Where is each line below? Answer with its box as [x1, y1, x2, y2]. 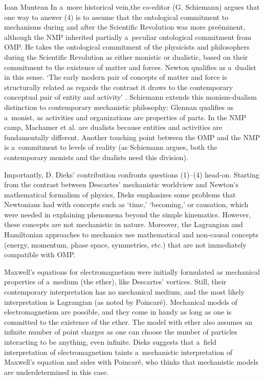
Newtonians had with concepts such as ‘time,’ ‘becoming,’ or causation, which [4, 199, 249, 210]
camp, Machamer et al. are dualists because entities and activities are [4, 122, 223, 132]
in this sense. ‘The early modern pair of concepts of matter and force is [4, 72, 227, 82]
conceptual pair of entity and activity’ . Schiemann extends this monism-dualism [4, 92, 257, 102]
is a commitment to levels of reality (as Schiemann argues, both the [4, 142, 217, 152]
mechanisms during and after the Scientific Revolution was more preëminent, [4, 21, 245, 32]
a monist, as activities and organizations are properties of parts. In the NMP [4, 112, 246, 122]
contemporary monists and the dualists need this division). [4, 151, 188, 162]
